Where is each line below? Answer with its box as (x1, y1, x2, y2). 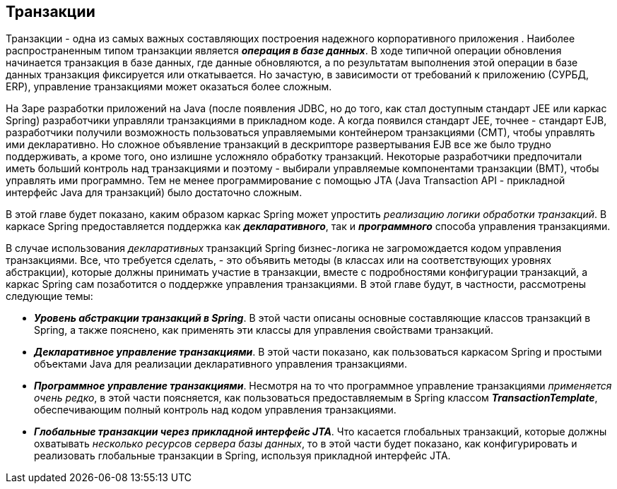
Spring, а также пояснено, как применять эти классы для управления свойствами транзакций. (34, 324, 493, 337)
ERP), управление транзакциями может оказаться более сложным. (6, 80, 332, 93)
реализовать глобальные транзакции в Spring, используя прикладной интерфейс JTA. (34, 449, 451, 462)
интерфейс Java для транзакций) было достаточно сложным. (6, 186, 302, 199)
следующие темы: (6, 290, 93, 303)
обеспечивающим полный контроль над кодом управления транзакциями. (34, 404, 396, 416)
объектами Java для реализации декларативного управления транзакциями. (34, 358, 407, 370)
